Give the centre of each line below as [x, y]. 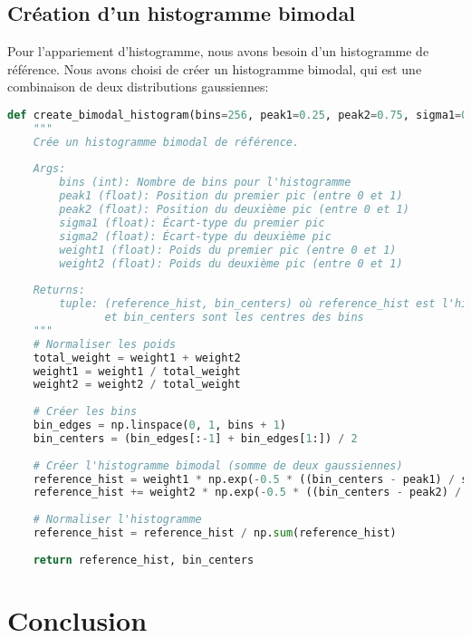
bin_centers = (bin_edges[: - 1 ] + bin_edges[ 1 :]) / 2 [195, 438]
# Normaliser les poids [105, 344]
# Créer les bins [85, 412]
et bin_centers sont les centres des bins [234, 318]
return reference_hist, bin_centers [144, 560]
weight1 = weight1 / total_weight [137, 371]
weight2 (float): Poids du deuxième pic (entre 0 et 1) [231, 263]
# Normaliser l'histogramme [117, 520]
